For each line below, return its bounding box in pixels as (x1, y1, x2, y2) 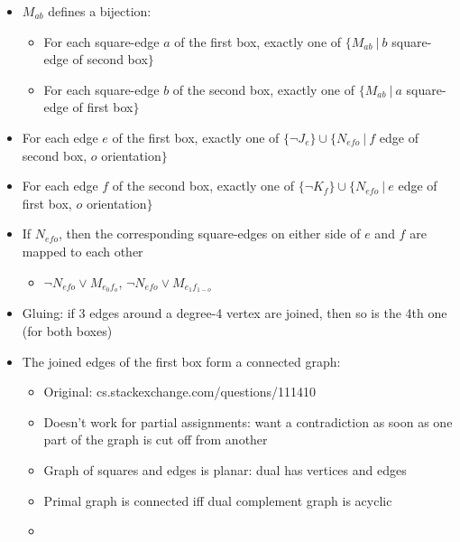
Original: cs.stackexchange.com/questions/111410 (43, 382, 316, 401)
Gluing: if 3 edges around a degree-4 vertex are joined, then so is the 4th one (22, 304, 447, 322)
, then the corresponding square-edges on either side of (58, 224, 361, 243)
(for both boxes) (22, 321, 113, 340)
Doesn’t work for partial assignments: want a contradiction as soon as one (43, 412, 453, 431)
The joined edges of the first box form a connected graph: (22, 351, 341, 370)
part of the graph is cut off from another (43, 430, 268, 449)
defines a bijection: (48, 2, 152, 20)
